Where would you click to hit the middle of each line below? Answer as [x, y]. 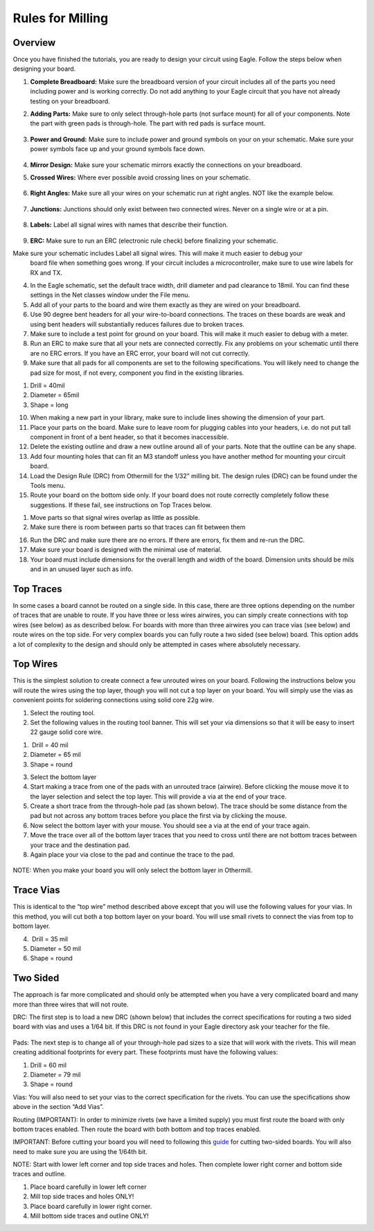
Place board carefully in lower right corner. [91, 1206]
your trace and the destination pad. [80, 845]
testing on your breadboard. [70, 101]
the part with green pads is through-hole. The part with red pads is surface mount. [148, 123]
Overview [34, 43]
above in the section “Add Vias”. [58, 1107]
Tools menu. [48, 485]
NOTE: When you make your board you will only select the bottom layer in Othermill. [133, 871]
